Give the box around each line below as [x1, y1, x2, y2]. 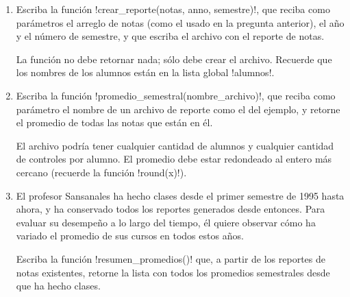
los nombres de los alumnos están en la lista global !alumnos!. [16, 65, 275, 80]
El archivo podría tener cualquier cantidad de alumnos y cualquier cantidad [16, 138, 334, 152]
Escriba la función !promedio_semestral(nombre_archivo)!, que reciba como [16, 88, 336, 102]
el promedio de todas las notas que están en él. [16, 115, 213, 130]
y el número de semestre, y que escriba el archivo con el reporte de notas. [16, 29, 325, 43]
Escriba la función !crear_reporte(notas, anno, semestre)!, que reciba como [16, 2, 330, 16]
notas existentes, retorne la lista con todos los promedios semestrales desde [16, 265, 330, 279]
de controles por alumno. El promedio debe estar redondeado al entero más [16, 152, 332, 166]
